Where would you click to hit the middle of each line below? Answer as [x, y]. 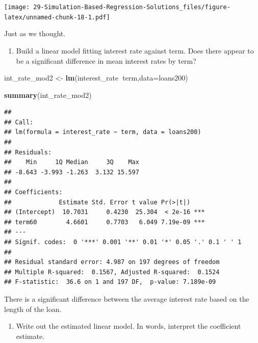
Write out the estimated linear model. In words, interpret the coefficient [128, 326]
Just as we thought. [35, 33]
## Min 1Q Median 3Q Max [72, 162]
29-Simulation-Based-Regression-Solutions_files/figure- [132, 7]
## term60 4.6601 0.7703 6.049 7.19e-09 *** [105, 222]
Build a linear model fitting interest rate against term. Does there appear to [135, 50]
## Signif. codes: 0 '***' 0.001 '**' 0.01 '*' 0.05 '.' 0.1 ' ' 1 [123, 242]
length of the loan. [33, 309]
